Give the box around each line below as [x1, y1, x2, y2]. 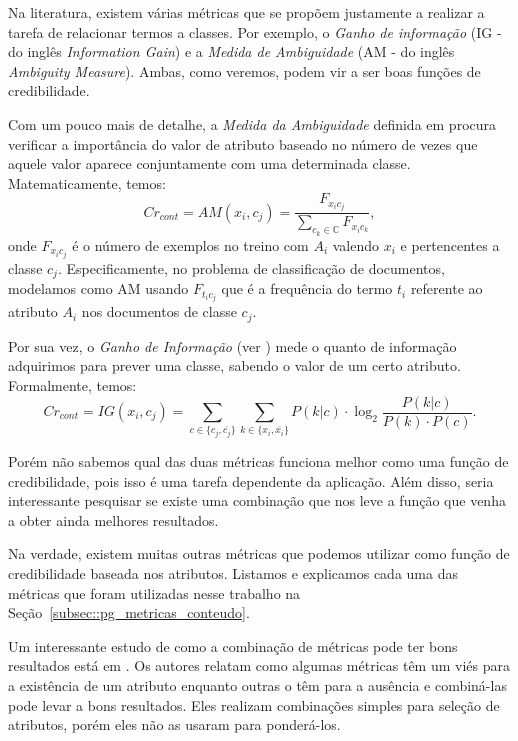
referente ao [410, 278, 483, 299]
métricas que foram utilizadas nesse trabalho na [8, 582, 301, 603]
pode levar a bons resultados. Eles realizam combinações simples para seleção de [8, 694, 500, 715]
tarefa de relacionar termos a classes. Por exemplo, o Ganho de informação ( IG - [8, 21, 502, 42]
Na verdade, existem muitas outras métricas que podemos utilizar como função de [8, 543, 510, 564]
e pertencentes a [400, 234, 500, 255]
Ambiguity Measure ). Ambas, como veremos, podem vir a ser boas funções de [8, 60, 481, 81]
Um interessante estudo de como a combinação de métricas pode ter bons [8, 635, 458, 656]
